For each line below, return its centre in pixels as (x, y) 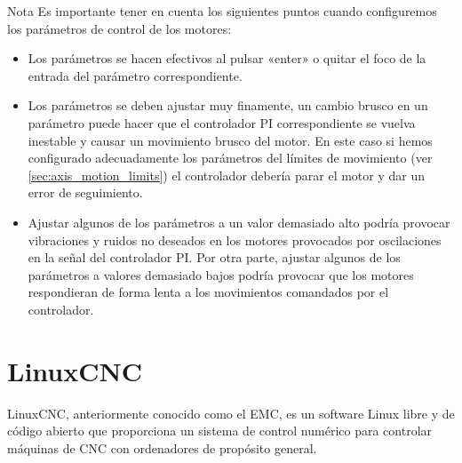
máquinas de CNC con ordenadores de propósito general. (162, 447)
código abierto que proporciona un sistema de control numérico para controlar (220, 431)
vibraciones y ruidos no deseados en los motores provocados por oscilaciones (235, 239)
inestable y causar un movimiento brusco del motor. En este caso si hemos (230, 140)
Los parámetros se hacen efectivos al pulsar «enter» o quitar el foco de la (227, 58)
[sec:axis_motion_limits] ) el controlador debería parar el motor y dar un (226, 175)
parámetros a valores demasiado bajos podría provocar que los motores (221, 274)
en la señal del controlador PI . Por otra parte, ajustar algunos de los (214, 257)
